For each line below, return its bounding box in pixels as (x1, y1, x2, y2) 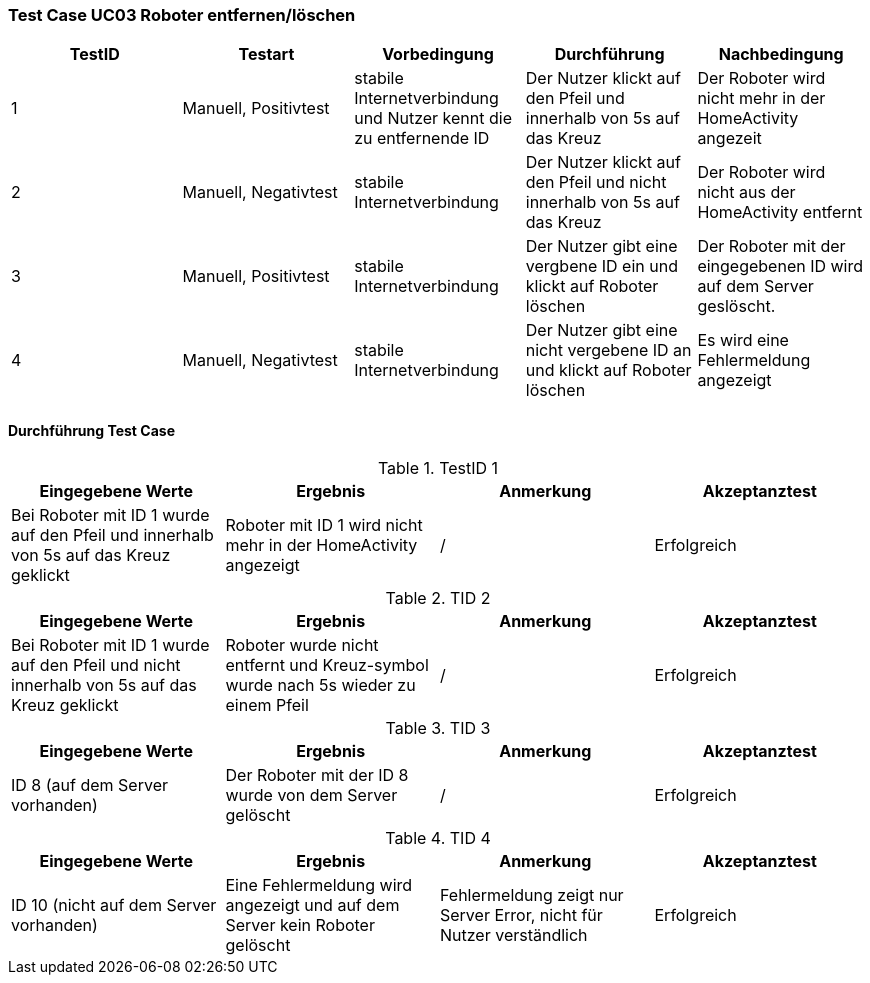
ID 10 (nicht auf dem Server (11, 894, 217, 915)
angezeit (697, 128, 762, 149)
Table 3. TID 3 (385, 717, 491, 738)
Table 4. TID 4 (385, 827, 491, 848)
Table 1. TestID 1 (377, 457, 499, 478)
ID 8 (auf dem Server (11, 774, 168, 795)
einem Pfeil (225, 694, 309, 715)
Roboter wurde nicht (225, 634, 379, 655)
